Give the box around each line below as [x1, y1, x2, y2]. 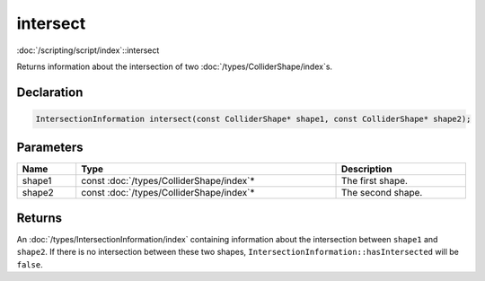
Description [340, 162, 392, 175]
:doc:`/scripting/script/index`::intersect [16, 45, 160, 56]
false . [16, 259, 44, 269]
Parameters [16, 140, 84, 155]
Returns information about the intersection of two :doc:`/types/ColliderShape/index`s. [16, 61, 332, 72]
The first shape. [340, 175, 409, 188]
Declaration [16, 84, 84, 100]
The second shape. [340, 187, 423, 199]
